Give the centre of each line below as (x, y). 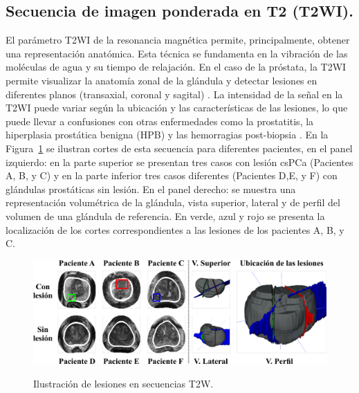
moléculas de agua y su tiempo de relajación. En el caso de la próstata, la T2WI (176, 67)
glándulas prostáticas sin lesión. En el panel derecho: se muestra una (151, 189)
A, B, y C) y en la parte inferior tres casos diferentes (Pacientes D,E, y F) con (172, 175)
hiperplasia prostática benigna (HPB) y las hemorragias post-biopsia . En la (167, 135)
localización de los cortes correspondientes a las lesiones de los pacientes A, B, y (175, 229)
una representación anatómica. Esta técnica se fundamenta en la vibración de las (177, 53)
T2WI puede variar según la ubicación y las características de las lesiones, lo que (177, 108)
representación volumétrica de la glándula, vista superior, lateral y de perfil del (173, 202)
